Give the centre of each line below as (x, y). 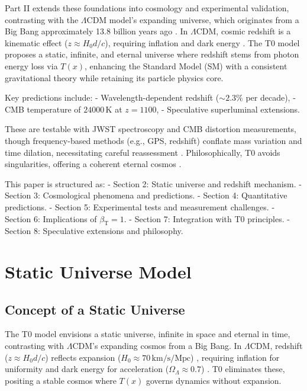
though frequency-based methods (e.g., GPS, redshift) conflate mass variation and (153, 140)
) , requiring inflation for (235, 357)
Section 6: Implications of (51, 218)
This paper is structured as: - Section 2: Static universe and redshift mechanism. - (153, 183)
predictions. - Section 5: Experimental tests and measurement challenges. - (140, 206)
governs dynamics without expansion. (214, 380)
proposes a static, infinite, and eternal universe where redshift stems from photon (152, 54)
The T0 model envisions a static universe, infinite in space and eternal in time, (148, 334)
